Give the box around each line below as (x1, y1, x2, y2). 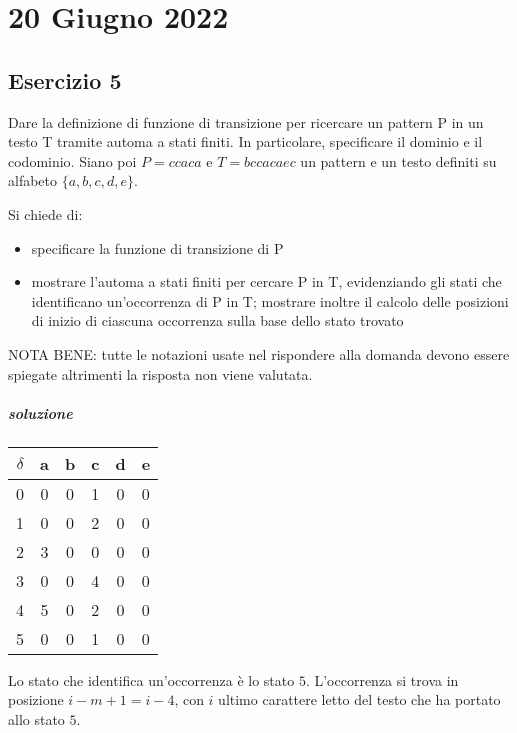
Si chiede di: (8, 203, 83, 224)
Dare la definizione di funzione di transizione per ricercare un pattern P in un (8, 111, 484, 132)
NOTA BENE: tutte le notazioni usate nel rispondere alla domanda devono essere (8, 343, 510, 364)
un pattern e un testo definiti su (300, 150, 497, 171)
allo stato (8, 708, 65, 729)
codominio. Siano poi (8, 150, 137, 171)
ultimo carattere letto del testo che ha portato (218, 689, 501, 710)
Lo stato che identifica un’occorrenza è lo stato (8, 669, 295, 690)
